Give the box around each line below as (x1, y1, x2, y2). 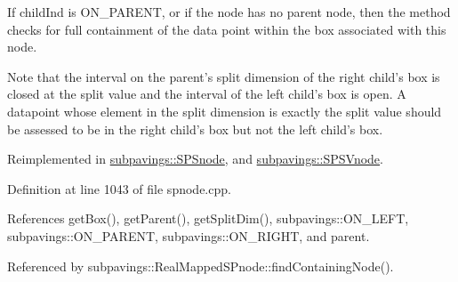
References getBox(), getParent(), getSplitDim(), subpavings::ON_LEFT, (7, 209, 409, 228)
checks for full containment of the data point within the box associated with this (7, 20, 446, 38)
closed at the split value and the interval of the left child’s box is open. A (7, 85, 406, 103)
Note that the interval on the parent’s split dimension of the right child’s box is (7, 67, 440, 85)
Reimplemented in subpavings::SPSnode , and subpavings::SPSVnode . (7, 149, 383, 168)
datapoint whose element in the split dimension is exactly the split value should (7, 101, 442, 120)
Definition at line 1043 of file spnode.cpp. (7, 179, 231, 197)
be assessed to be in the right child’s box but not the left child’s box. (7, 119, 383, 138)
